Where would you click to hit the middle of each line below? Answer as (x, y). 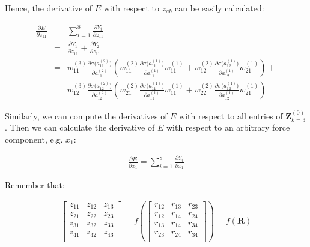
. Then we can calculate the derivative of (80, 127)
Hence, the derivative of (49, 8)
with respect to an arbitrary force (228, 127)
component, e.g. (34, 139)
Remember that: (35, 185)
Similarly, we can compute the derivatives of (86, 115)
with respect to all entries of (231, 115)
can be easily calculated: (220, 8)
